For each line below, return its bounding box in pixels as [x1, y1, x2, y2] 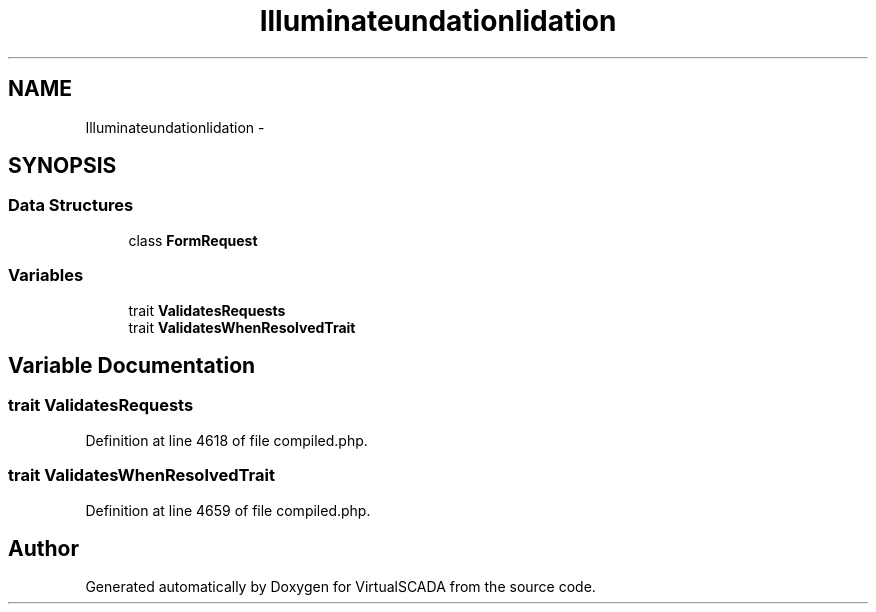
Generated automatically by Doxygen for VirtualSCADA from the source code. [85, 578, 596, 596]
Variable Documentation [8, 352, 256, 378]
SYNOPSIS [8, 153, 117, 179]
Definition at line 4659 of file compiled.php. [85, 501, 371, 519]
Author [8, 535, 79, 561]
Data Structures [8, 195, 134, 216]
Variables [8, 265, 84, 286]
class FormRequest [128, 231, 258, 249]
